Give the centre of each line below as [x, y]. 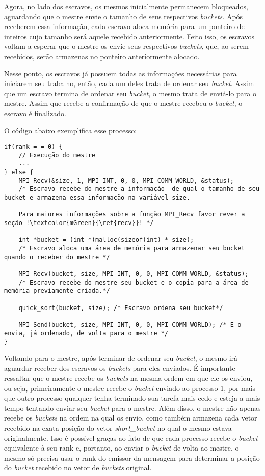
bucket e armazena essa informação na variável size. [97, 198]
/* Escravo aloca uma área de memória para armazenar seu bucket [132, 248]
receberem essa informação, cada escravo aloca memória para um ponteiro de [124, 26]
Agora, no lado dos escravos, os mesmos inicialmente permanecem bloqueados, [126, 6]
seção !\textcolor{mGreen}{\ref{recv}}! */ [79, 223]
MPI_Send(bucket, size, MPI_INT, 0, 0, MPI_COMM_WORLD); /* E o [130, 325]
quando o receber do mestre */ [57, 257]
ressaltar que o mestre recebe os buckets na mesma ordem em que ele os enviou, [128, 378]
